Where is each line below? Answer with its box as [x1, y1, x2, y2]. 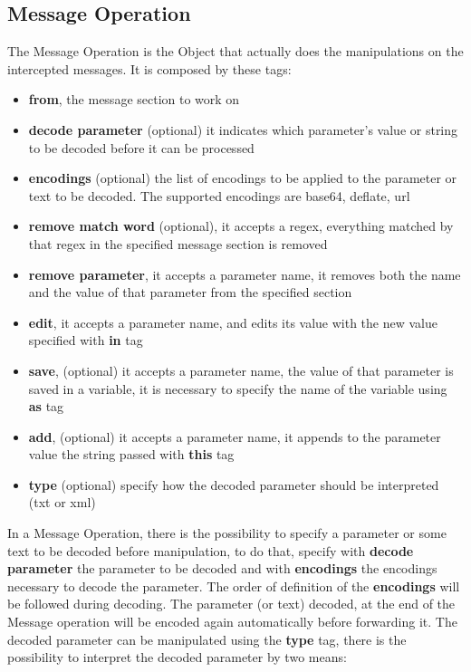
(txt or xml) [28, 493, 96, 512]
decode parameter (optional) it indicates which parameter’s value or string [28, 120, 458, 139]
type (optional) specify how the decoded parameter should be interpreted [28, 475, 439, 494]
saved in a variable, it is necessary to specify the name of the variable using [28, 379, 447, 398]
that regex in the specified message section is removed [28, 234, 328, 253]
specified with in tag [28, 331, 143, 350]
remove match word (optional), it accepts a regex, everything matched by [28, 216, 454, 235]
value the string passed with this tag [28, 445, 235, 464]
